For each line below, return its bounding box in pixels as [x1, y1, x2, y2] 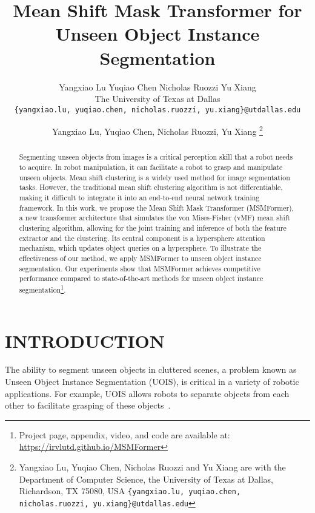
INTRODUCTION [5, 328, 165, 353]
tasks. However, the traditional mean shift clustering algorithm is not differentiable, [19, 182, 283, 192]
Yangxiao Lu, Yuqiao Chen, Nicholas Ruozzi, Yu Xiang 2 [52, 123, 263, 137]
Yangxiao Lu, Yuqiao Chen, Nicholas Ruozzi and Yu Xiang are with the [19, 461, 286, 474]
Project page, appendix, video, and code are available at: [19, 428, 230, 441]
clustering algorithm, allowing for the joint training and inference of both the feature [19, 222, 287, 233]
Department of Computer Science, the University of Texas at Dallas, [19, 472, 273, 485]
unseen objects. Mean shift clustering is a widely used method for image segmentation [19, 172, 290, 182]
